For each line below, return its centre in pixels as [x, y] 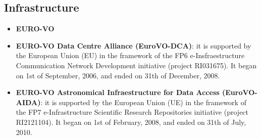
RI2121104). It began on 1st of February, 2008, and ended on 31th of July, [131, 122]
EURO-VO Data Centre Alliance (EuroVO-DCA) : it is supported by [134, 45]
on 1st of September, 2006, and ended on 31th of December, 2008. [118, 75]
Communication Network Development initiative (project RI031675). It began [136, 65]
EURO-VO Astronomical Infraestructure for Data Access [118, 92]
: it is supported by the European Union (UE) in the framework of [143, 102]
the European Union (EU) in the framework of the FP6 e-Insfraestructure [130, 55]
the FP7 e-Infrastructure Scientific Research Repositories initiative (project [132, 112]
